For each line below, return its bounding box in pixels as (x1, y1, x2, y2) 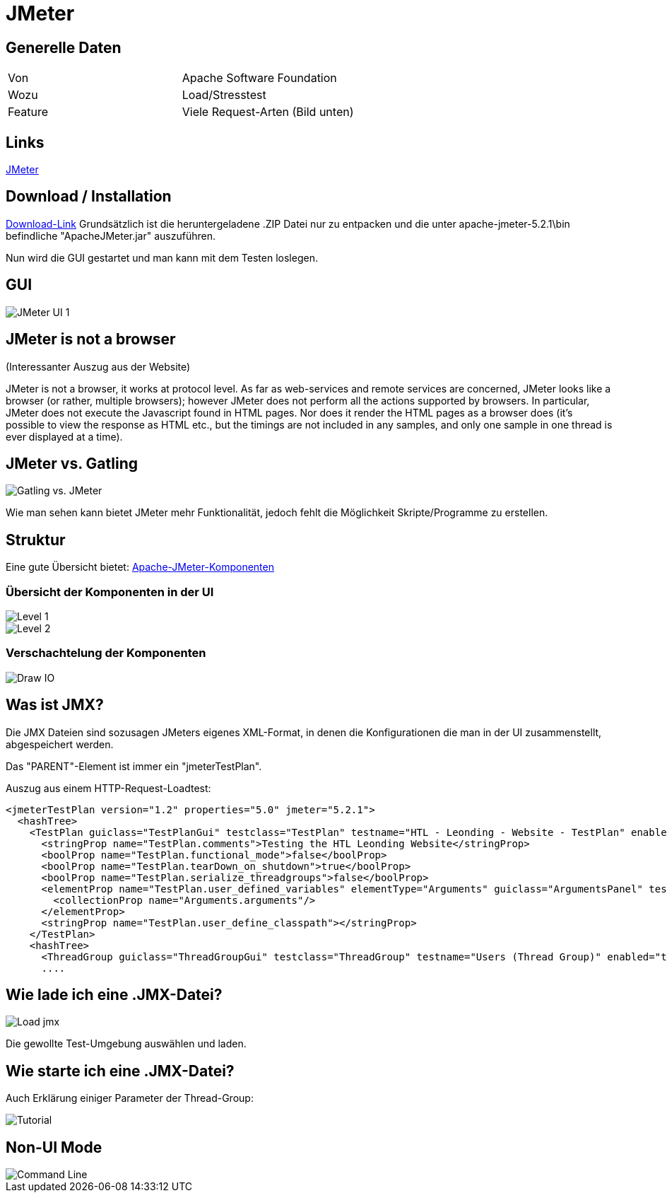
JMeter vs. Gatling (6, 454, 138, 472)
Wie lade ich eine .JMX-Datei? (6, 986, 223, 1004)
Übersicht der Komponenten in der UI (6, 584, 214, 599)
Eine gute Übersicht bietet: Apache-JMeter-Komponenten (6, 561, 274, 574)
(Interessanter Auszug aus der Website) (6, 360, 191, 373)
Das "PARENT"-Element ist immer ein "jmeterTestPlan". (6, 760, 262, 772)
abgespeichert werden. (6, 738, 114, 750)
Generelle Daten (6, 38, 122, 57)
